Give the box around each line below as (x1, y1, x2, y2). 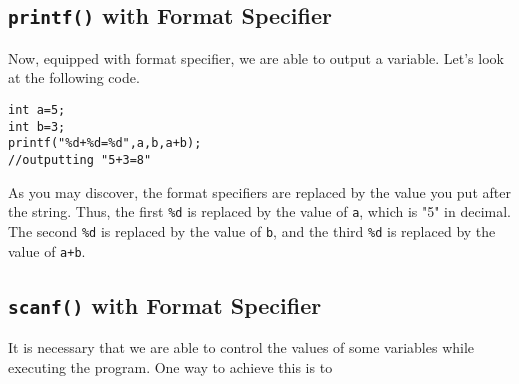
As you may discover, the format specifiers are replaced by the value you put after (8, 181, 511, 202)
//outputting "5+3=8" (8, 152, 152, 167)
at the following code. (8, 67, 140, 88)
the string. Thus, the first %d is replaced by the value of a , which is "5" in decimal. (8, 201, 512, 222)
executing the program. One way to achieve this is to (8, 356, 333, 377)
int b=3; (8, 119, 66, 134)
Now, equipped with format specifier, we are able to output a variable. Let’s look (8, 47, 504, 68)
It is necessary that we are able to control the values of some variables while (8, 336, 475, 357)
